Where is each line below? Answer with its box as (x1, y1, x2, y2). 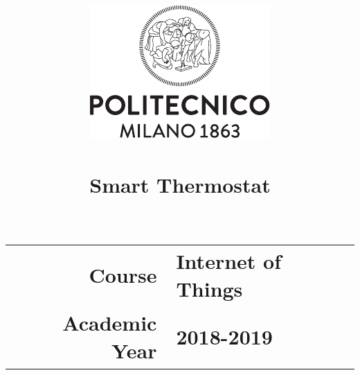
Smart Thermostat (89, 170, 271, 198)
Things (176, 274, 243, 302)
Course (89, 261, 157, 289)
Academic (62, 308, 157, 337)
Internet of (176, 247, 281, 275)
